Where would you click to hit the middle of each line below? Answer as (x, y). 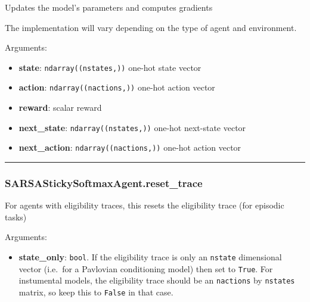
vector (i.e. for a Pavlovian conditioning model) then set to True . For (146, 268)
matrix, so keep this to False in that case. (96, 292)
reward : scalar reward (60, 108)
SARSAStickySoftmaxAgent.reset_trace (104, 183)
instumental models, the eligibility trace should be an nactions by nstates (157, 280)
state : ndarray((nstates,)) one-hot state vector (110, 67)
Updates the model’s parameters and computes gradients (109, 7)
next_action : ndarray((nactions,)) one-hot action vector (130, 147)
